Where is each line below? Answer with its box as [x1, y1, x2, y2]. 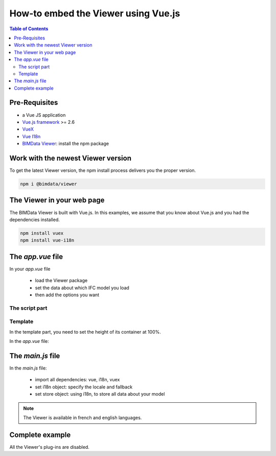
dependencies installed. [9, 216, 60, 223]
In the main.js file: [9, 365, 47, 371]
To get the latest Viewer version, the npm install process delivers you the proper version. [9, 167, 196, 173]
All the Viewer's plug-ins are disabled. [9, 444, 89, 450]
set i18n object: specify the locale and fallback [35, 384, 133, 390]
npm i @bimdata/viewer [20, 181, 77, 187]
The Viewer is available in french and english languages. [23, 415, 142, 421]
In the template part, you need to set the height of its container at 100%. [9, 329, 161, 335]
